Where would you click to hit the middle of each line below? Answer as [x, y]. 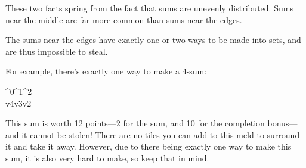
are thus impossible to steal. [57, 51]
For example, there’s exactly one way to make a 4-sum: [106, 71]
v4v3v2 [18, 103]
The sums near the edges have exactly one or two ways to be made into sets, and [153, 40]
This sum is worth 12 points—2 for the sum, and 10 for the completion [135, 123]
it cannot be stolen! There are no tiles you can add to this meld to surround [161, 134]
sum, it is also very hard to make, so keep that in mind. [107, 158]
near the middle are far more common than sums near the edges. [124, 19]
